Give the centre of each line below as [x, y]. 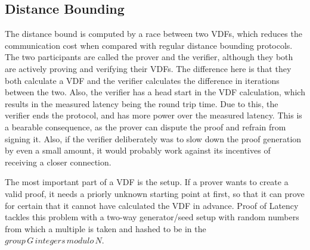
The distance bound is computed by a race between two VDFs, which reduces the [154, 34]
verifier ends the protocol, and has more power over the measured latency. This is [154, 115]
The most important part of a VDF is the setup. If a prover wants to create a [147, 182]
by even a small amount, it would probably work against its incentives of [138, 150]
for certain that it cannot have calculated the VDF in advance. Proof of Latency [152, 205]
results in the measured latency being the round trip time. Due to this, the [142, 103]
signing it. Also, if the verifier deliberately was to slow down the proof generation [153, 138]
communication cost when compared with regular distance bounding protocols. [149, 45]
